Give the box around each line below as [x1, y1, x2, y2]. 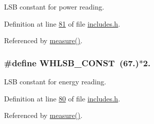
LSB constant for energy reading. [4, 76, 106, 86]
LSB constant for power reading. [4, 2, 104, 12]
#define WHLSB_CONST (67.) [4, 56, 139, 69]
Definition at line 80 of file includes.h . [4, 93, 120, 103]
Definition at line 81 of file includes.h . [4, 18, 120, 29]
